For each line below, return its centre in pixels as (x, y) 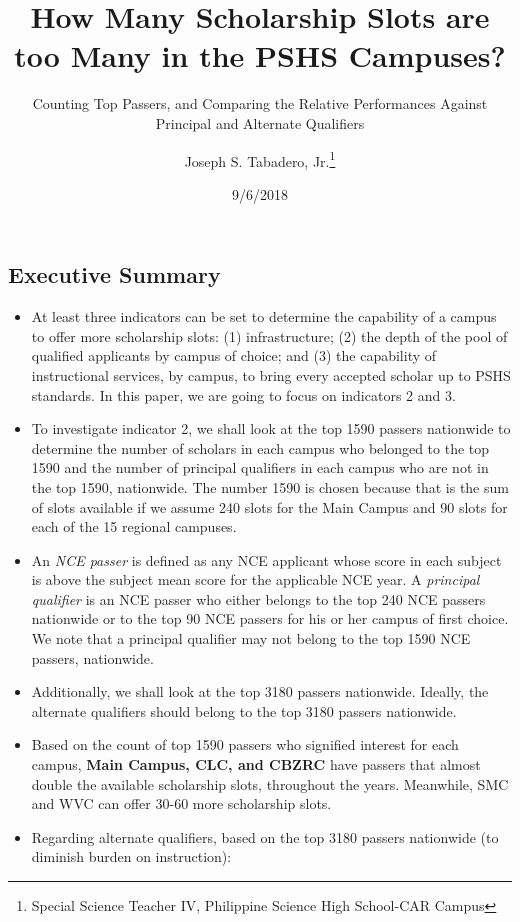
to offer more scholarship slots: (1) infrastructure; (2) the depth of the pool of (269, 335)
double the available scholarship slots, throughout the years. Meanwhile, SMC (270, 783)
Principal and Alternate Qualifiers (260, 122)
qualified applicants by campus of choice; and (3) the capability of (234, 355)
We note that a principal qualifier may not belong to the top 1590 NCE (251, 638)
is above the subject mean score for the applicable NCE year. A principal (255, 579)
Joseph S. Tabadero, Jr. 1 (260, 159)
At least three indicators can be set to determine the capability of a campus (264, 316)
